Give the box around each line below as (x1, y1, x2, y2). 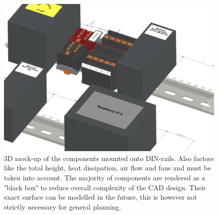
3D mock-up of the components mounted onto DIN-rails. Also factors (4, 153, 214, 163)
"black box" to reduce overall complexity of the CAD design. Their (4, 182, 206, 192)
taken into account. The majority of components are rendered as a (4, 172, 205, 183)
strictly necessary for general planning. (4, 201, 121, 212)
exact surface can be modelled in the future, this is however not (4, 192, 197, 202)
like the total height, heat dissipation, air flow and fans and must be (4, 162, 211, 173)
